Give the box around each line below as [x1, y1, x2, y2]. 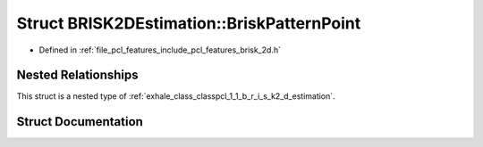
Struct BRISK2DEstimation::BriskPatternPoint [16, 13, 361, 33]
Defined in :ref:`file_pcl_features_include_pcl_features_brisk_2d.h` [38, 45, 282, 55]
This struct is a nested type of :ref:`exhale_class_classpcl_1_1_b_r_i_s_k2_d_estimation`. [16, 91, 335, 102]
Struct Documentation [16, 114, 143, 129]
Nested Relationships [16, 68, 139, 83]
